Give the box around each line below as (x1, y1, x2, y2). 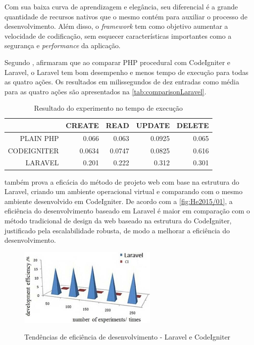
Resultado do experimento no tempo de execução (34, 103, 183, 113)
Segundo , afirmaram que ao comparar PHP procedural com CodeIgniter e (4, 57, 231, 67)
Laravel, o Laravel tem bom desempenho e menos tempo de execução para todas (4, 67, 249, 77)
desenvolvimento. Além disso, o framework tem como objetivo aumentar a (4, 21, 228, 31)
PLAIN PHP (20, 133, 59, 143)
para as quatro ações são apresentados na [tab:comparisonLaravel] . (4, 86, 206, 96)
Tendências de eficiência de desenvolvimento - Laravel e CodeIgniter (24, 332, 231, 342)
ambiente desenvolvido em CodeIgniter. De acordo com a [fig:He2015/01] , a (4, 196, 233, 206)
